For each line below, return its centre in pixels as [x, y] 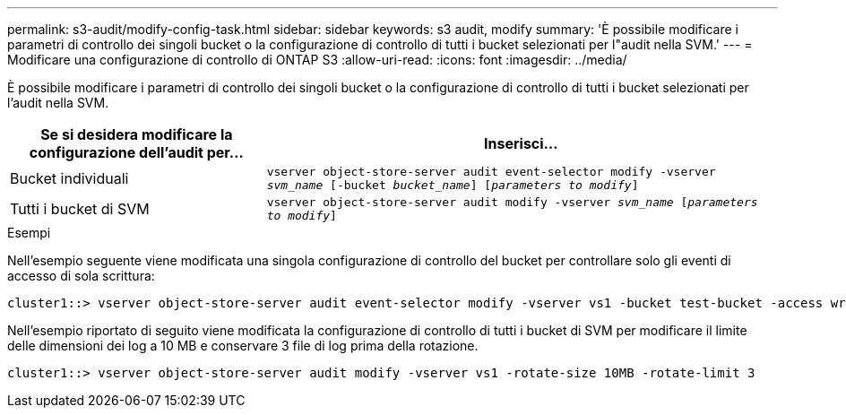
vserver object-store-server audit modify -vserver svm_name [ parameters [512, 202]
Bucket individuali [69, 178]
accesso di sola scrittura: [81, 276]
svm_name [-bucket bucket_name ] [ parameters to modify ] [453, 185]
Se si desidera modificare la [137, 134]
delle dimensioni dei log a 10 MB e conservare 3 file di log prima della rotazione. [243, 346]
